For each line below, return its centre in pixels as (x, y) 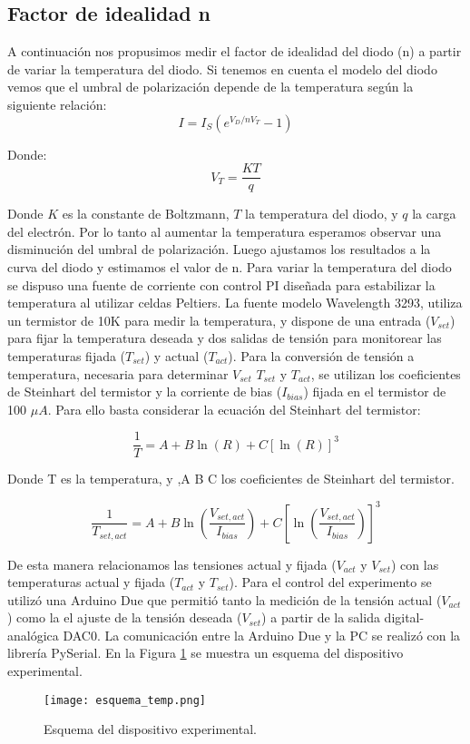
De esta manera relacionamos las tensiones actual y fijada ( (172, 564)
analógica (33, 635)
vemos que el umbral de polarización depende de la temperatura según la (211, 87)
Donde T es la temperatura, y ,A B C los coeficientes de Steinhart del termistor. (231, 479)
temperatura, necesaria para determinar (118, 373)
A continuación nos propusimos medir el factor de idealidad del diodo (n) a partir (235, 51)
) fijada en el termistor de (375, 392)
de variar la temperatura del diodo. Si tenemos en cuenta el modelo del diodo (222, 69)
